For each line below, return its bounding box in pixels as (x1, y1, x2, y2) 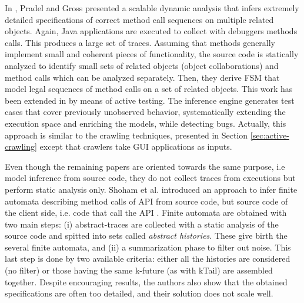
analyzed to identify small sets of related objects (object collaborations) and (5, 59, 279, 71)
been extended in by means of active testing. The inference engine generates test (5, 94, 295, 106)
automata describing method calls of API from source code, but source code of (5, 195, 288, 207)
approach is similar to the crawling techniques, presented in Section (5, 129, 248, 141)
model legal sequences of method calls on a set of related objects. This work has (5, 83, 293, 95)
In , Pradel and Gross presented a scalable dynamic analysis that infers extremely (5, 2, 299, 14)
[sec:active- (250, 129, 289, 141)
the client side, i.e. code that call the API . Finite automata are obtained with (5, 206, 287, 219)
